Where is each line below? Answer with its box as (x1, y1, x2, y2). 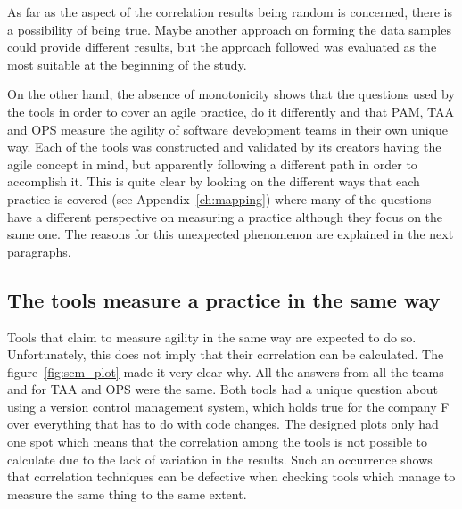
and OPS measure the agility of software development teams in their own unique (7, 119, 449, 138)
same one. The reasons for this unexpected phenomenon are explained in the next (7, 225, 454, 243)
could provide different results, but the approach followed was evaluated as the (7, 37, 437, 56)
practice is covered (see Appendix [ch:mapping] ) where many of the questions (7, 189, 432, 208)
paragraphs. (7, 242, 71, 260)
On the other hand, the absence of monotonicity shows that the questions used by (7, 85, 455, 103)
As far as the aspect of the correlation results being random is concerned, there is (7, 3, 452, 21)
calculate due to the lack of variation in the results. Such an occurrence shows (7, 449, 433, 468)
